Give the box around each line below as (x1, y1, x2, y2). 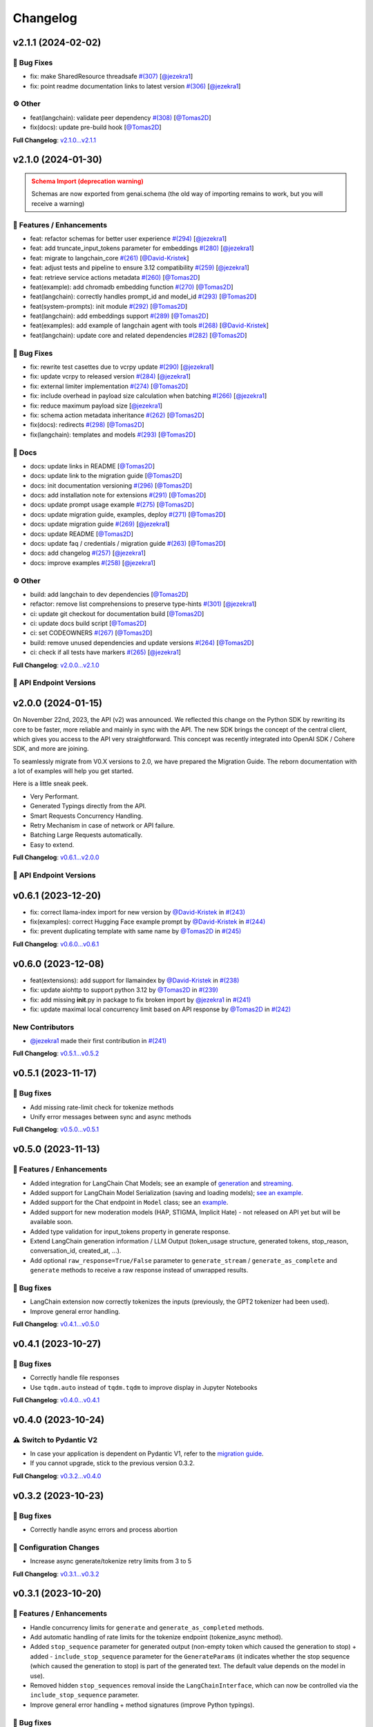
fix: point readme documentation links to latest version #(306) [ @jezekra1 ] (30, 82, 241, 90)
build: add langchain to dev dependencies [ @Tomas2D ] (30, 590, 189, 598)
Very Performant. (30, 792, 79, 801)
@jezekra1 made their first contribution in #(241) (30, 1037, 167, 1045)
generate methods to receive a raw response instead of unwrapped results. (30, 1266, 249, 1275)
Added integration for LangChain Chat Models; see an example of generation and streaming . (30, 1179, 294, 1187)
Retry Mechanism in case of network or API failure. (30, 821, 175, 830)
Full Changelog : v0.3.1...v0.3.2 (12, 1569, 99, 1578)
